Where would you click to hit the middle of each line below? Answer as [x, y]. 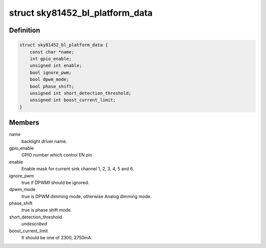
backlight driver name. [44, 141]
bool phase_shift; [52, 86]
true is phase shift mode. [47, 210]
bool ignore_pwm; [51, 72]
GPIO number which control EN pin [57, 155]
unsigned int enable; [56, 66]
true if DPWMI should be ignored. [55, 183]
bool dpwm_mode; [49, 79]
